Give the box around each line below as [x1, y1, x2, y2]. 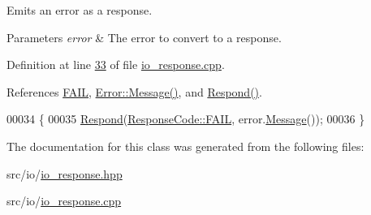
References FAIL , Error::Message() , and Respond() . [6, 83, 262, 100]
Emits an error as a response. [6, 2, 153, 18]
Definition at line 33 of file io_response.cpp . [6, 56, 225, 73]
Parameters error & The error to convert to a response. [6, 28, 282, 45]
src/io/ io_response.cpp [6, 192, 122, 209]
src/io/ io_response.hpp [6, 165, 123, 182]
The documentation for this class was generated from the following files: [6, 137, 365, 154]
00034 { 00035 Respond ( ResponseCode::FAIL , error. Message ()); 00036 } [6, 110, 365, 127]
